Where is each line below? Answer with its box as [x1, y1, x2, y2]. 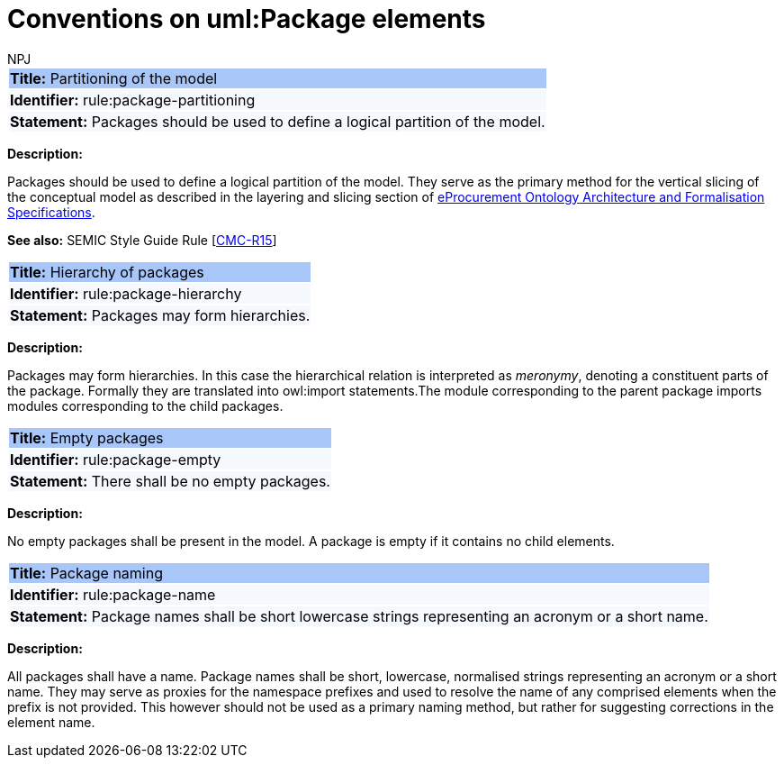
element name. [7, 714, 95, 730]
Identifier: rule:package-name [10, 585, 216, 604]
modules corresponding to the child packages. [7, 397, 284, 414]
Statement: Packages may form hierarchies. [10, 305, 311, 324]
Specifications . [7, 204, 95, 220]
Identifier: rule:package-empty [10, 450, 221, 469]
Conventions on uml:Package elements [7, 4, 486, 34]
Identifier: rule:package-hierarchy [10, 284, 242, 303]
